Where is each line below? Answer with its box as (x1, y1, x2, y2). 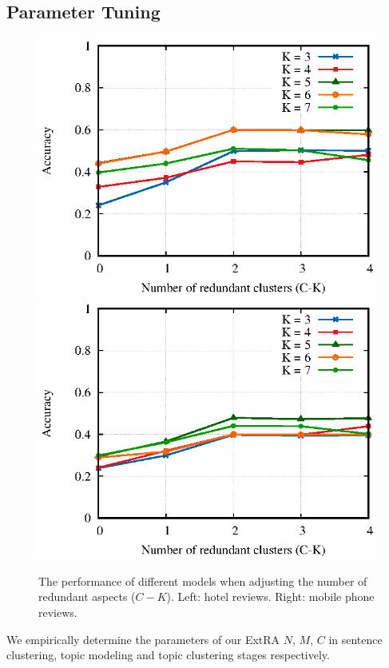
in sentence (328, 630, 383, 647)
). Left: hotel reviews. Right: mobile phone (166, 588, 375, 605)
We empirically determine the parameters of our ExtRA (6, 630, 280, 647)
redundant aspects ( (38, 588, 136, 605)
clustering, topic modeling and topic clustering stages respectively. (6, 646, 330, 663)
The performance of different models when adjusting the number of (38, 572, 367, 589)
